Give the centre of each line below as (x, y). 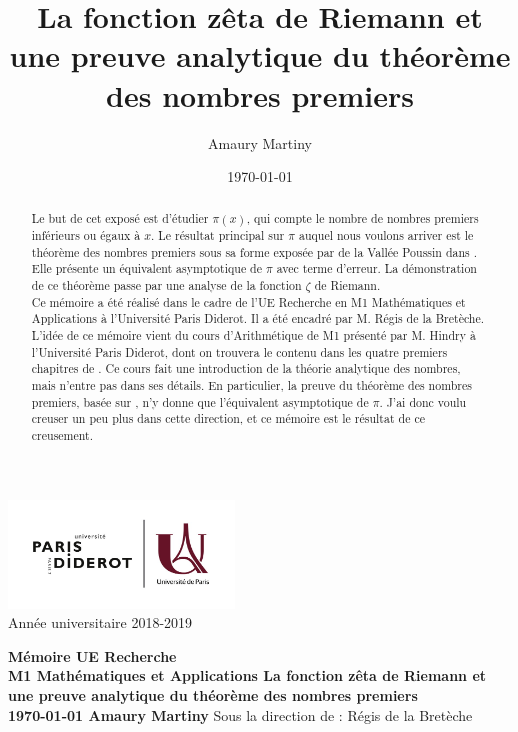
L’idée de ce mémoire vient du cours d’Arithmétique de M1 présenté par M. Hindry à (253, 335)
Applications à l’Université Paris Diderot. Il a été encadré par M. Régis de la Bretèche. (258, 318)
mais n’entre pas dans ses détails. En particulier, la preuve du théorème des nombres (251, 385)
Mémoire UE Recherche (92, 655)
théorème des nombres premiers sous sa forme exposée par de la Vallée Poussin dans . (254, 251)
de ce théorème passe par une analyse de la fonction (166, 285)
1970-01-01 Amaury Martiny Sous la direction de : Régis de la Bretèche (240, 714)
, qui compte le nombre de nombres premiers (362, 218)
